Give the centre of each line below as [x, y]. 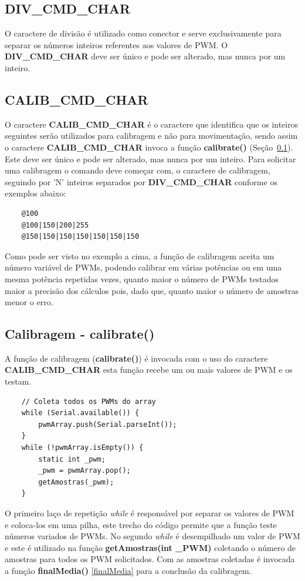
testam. [18, 381]
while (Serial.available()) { [80, 413]
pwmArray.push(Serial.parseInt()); [108, 424]
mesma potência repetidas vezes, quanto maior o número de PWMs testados [142, 278]
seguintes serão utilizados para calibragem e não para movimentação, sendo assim [151, 136]
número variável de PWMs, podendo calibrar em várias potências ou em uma [143, 267]
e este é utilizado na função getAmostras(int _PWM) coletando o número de [150, 547]
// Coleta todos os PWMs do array [89, 401]
